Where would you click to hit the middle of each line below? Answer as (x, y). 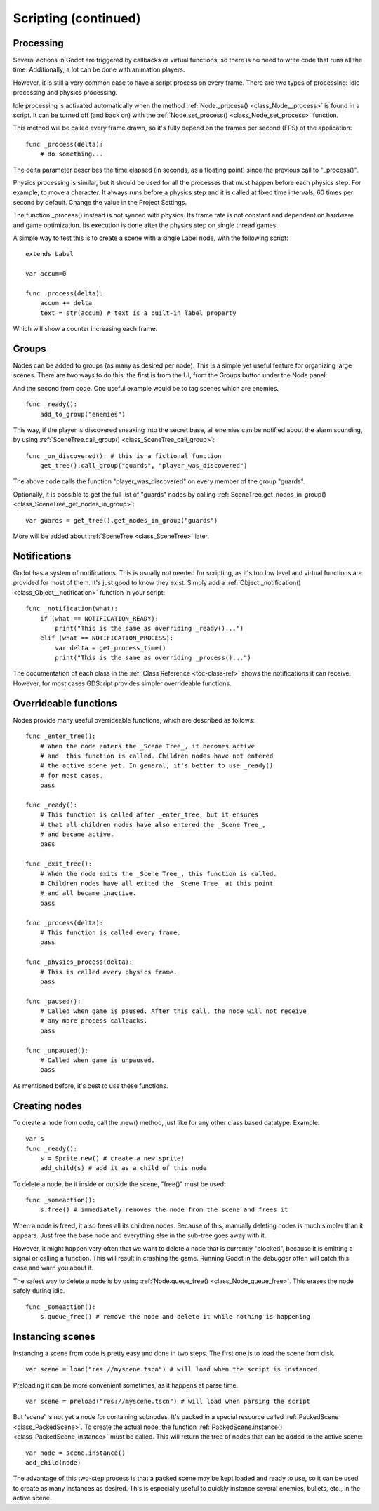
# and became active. (77, 834)
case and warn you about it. (53, 1268)
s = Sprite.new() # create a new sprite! (112, 1158)
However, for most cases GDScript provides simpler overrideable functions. (122, 683)
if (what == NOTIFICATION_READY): (99, 618)
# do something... (72, 154)
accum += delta (66, 303)
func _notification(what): (72, 609)
